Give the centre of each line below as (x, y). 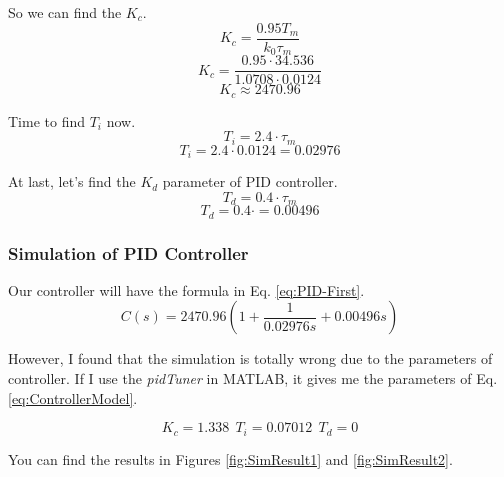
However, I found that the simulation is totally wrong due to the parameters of (250, 358)
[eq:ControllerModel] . (73, 397)
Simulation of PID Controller (128, 252)
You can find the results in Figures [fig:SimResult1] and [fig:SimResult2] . (230, 458)
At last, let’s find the (72, 181)
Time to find (46, 120)
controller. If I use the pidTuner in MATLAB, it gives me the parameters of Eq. (253, 378)
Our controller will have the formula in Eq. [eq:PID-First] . (186, 289)
